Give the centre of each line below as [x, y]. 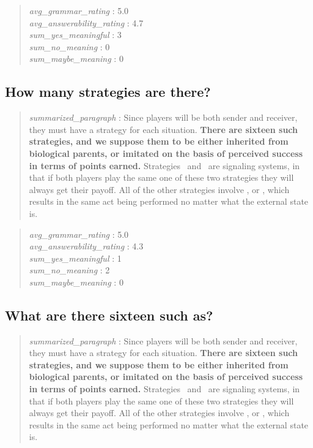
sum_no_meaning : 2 [69, 270]
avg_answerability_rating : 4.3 [86, 246]
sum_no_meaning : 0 [69, 46]
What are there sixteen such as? [109, 315]
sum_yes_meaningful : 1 [75, 258]
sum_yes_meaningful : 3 [75, 35]
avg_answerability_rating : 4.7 [86, 22]
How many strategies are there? [108, 92]
